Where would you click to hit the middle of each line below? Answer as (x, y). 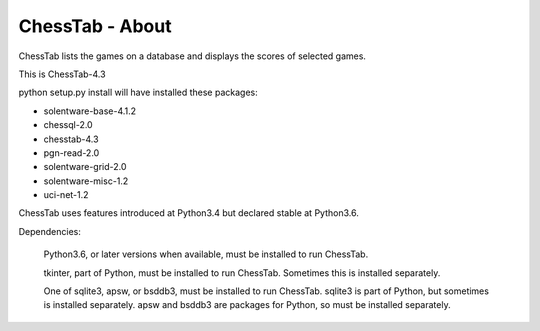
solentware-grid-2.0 (85, 167)
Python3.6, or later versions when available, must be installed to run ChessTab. (206, 254)
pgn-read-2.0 (71, 152)
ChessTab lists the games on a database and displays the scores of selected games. (192, 56)
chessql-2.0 (68, 125)
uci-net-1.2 (66, 195)
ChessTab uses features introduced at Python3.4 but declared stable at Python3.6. (188, 213)
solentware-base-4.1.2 (90, 111)
